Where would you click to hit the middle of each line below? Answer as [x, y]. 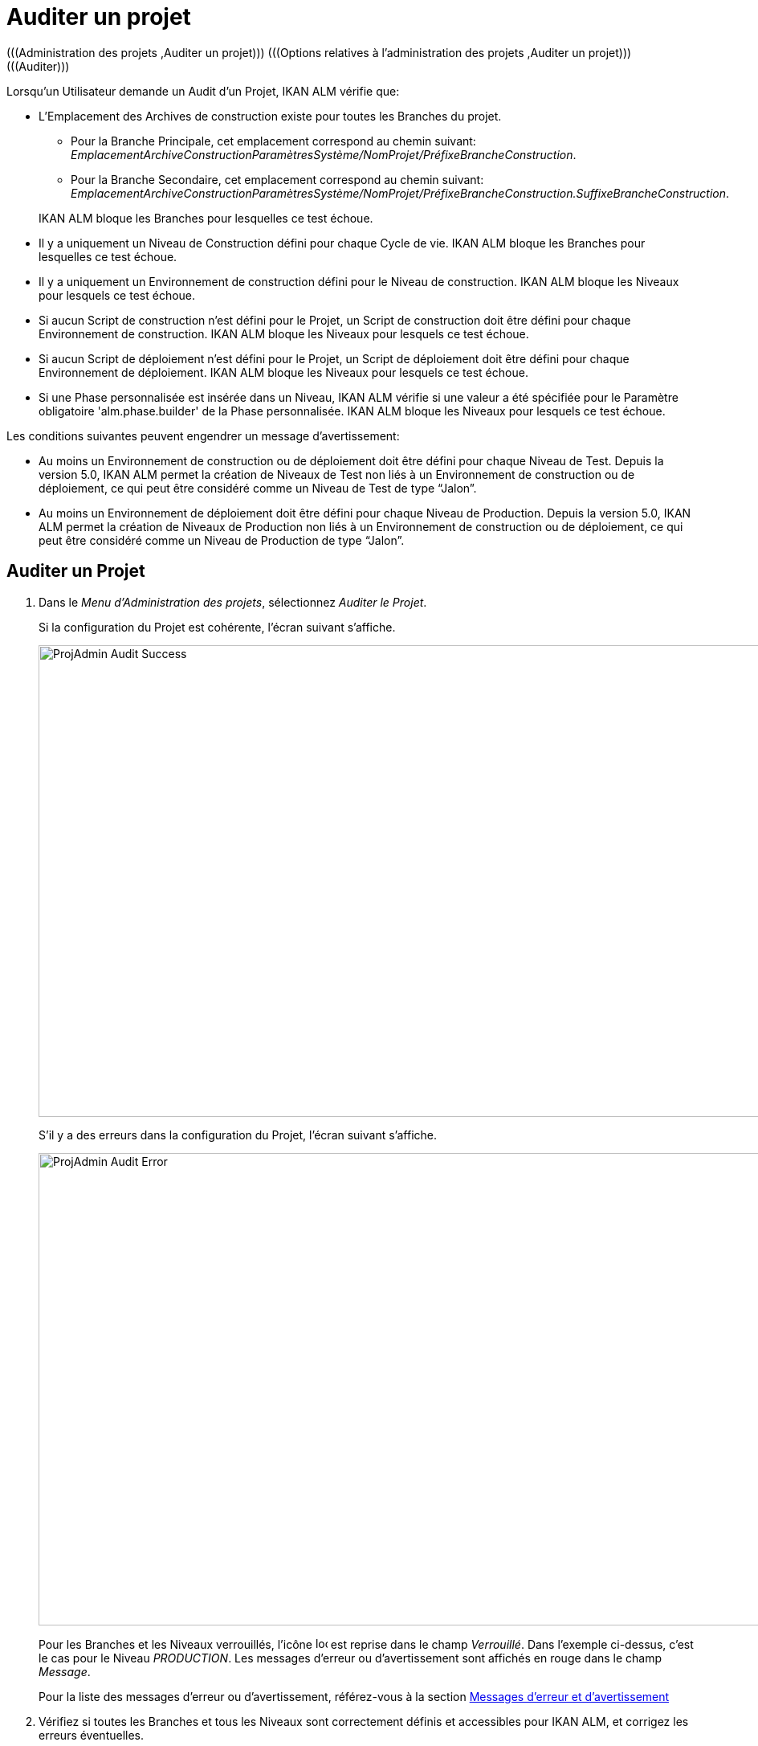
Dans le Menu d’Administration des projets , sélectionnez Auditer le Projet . [233, 602]
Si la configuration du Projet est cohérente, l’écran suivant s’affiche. [217, 627]
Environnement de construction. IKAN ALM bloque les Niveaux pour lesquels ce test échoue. [284, 333]
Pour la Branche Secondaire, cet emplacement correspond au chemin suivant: [277, 179]
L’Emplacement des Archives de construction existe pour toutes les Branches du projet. [270, 116]
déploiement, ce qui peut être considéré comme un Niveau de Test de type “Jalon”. [258, 488]
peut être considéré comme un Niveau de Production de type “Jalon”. [222, 540]
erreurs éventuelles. [92, 1735]
